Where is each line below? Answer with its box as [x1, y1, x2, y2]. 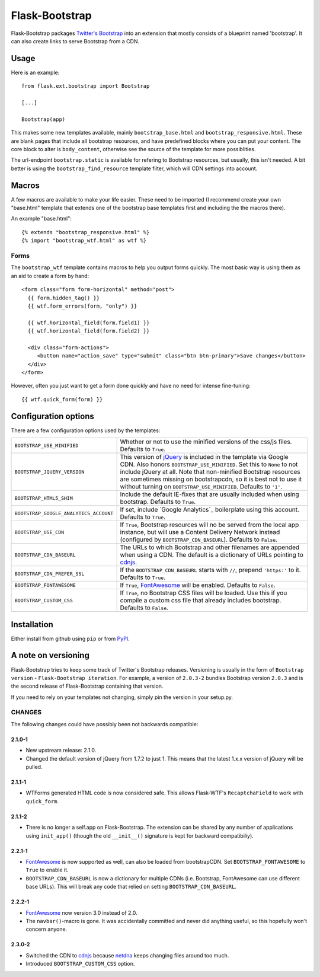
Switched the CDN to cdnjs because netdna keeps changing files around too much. [25, 952, 229, 959]
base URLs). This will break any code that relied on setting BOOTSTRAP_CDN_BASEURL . [25, 883, 237, 890]
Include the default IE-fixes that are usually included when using [120, 490, 299, 499]
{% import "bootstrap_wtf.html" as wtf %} [21, 237, 147, 244]
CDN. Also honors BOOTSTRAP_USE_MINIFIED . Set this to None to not [120, 460, 298, 468]
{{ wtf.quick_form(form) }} [21, 396, 103, 403]
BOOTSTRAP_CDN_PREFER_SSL [14, 570, 85, 577]
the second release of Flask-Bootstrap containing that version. [11, 682, 164, 690]
